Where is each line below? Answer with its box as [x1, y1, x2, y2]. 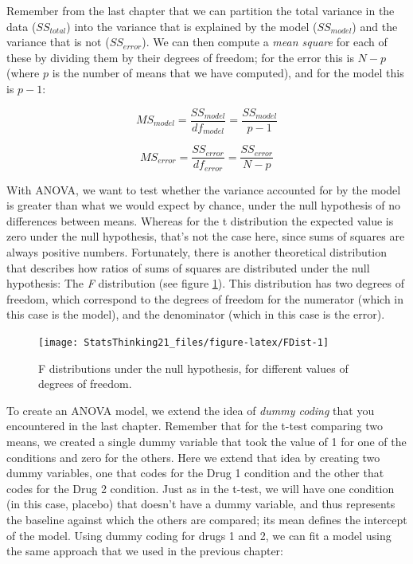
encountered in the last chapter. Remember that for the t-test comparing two [6, 417, 384, 434]
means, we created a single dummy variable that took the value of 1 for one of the [6, 433, 407, 449]
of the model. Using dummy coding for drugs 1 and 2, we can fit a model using [6, 527, 392, 543]
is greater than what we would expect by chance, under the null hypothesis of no [6, 197, 401, 213]
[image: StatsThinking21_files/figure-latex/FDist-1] [38, 336, 329, 348]
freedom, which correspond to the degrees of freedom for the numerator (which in [6, 290, 404, 307]
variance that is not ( [6, 33, 110, 50]
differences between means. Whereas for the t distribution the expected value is [6, 212, 394, 229]
